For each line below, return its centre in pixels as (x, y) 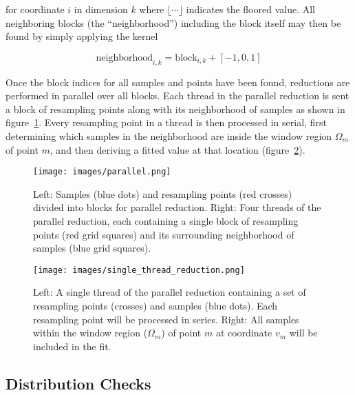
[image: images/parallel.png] (102, 172)
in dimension (101, 9)
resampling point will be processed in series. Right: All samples (166, 319)
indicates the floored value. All (250, 9)
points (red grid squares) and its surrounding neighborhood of (164, 234)
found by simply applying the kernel (82, 36)
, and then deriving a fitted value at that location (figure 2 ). (177, 149)
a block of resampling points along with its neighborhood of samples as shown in (175, 109)
